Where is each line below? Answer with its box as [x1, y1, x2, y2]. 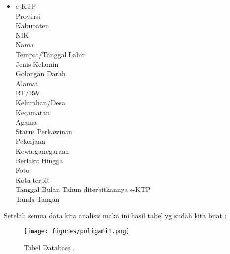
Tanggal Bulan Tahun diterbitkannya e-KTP [15, 184, 151, 194]
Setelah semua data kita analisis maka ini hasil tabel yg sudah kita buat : [4, 210, 227, 221]
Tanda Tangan [15, 193, 60, 204]
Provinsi [15, 10, 40, 21]
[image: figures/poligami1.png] [24, 228, 130, 235]
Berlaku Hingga [15, 155, 63, 165]
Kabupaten [15, 20, 49, 31]
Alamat [15, 78, 38, 88]
